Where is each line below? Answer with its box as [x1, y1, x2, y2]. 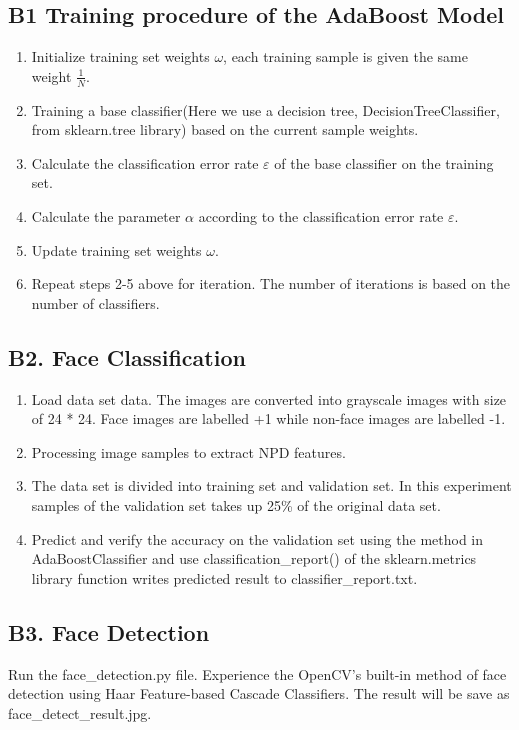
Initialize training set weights [31, 46, 210, 67]
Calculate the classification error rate [31, 152, 259, 173]
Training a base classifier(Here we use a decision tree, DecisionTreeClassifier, [31, 99, 500, 120]
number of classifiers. [31, 292, 160, 313]
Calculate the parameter [31, 206, 181, 226]
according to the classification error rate [198, 206, 444, 226]
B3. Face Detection [8, 616, 210, 647]
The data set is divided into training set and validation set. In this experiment [31, 475, 512, 496]
